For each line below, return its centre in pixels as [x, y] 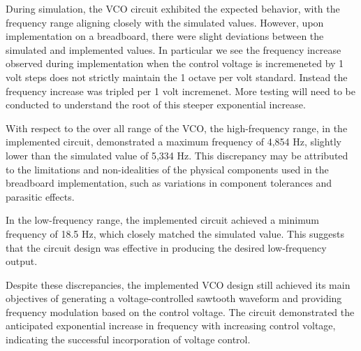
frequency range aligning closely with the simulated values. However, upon [165, 22]
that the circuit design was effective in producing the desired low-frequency [166, 247]
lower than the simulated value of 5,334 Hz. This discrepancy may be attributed [177, 155]
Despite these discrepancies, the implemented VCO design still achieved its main [178, 284]
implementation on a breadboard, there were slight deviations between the [165, 36]
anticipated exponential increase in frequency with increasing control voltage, [171, 325]
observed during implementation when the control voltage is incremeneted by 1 [175, 63]
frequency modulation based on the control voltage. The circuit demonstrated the [180, 311]
